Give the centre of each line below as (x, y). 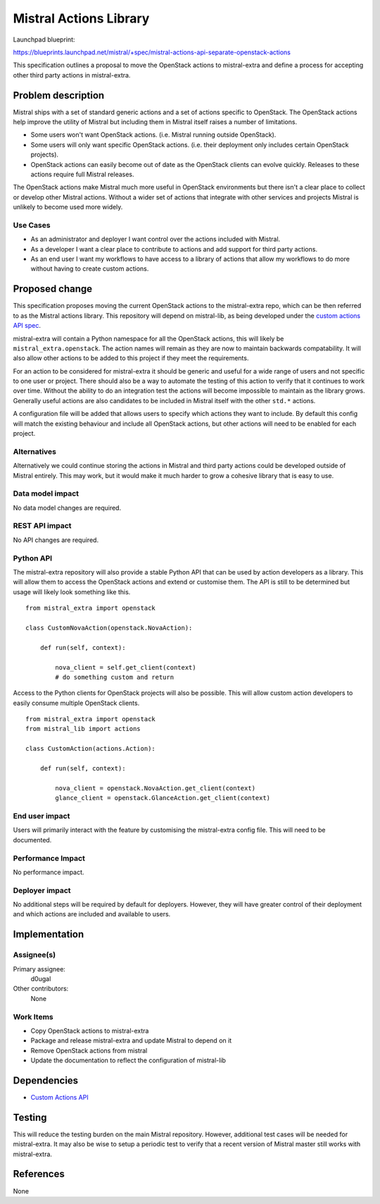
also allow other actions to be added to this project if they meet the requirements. (131, 358)
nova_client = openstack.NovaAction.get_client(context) (156, 788)
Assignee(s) (34, 955)
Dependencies (46, 1080)
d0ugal (41, 978)
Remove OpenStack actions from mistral (89, 1050)
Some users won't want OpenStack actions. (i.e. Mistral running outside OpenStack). (153, 135)
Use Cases (32, 225)
